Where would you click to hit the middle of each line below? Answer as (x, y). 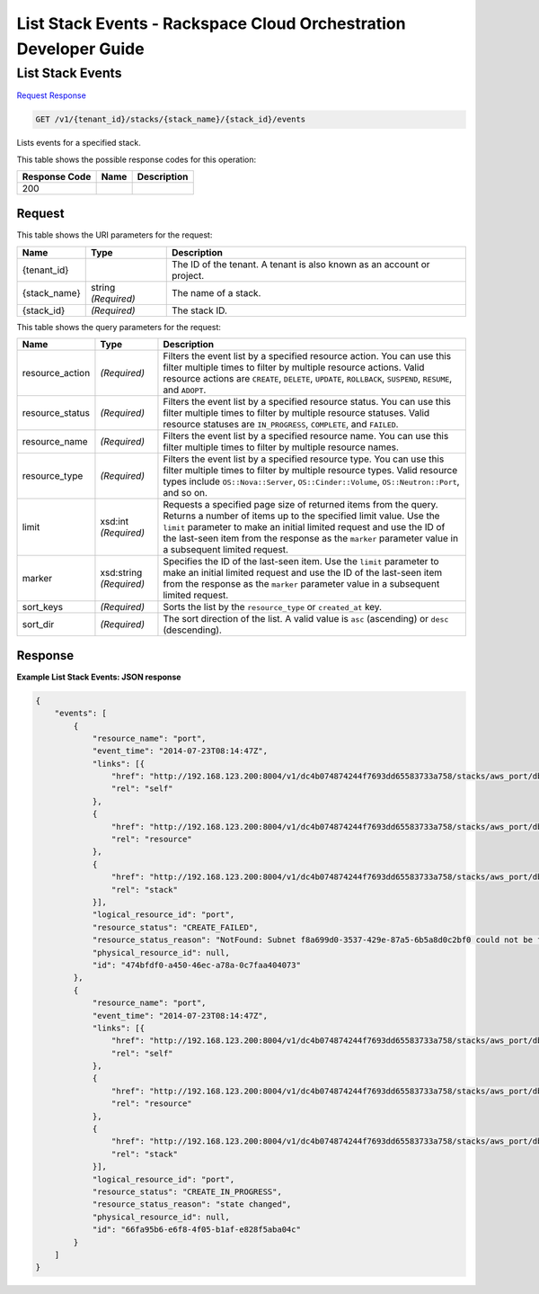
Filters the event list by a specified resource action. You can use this (307, 356)
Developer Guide (80, 49)
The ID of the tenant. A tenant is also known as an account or (301, 264)
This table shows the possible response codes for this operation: (137, 159)
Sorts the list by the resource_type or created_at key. (272, 607)
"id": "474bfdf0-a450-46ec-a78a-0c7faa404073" (196, 965)
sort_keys (42, 607)
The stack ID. (200, 310)
